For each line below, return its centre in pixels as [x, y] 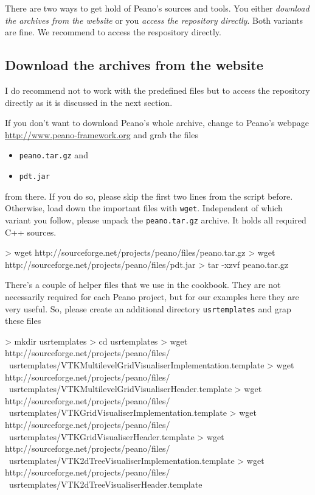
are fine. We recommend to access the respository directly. [113, 32]
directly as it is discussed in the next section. [89, 102]
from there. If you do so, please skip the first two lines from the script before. [149, 196]
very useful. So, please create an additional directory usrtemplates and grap [148, 308]
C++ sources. [31, 232]
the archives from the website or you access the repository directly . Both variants [154, 20]
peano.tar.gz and [54, 155]
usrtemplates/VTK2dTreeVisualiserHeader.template [106, 484]
